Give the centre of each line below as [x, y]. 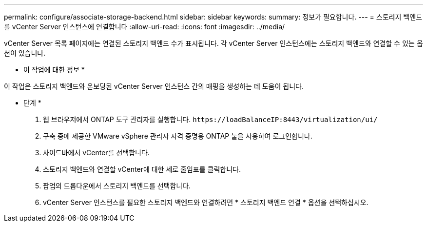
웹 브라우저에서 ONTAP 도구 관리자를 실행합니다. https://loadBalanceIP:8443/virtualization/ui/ [210, 119]
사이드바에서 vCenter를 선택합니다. [96, 153]
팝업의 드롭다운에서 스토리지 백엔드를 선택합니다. [117, 186]
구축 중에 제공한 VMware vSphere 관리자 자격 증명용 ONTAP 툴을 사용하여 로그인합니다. [178, 136]
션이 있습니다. [25, 53]
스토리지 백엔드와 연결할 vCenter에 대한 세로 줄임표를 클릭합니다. [142, 169]
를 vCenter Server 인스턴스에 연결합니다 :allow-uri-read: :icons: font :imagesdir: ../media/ [145, 27]
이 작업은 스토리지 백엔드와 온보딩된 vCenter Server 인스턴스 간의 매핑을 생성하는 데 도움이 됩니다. [154, 86]
